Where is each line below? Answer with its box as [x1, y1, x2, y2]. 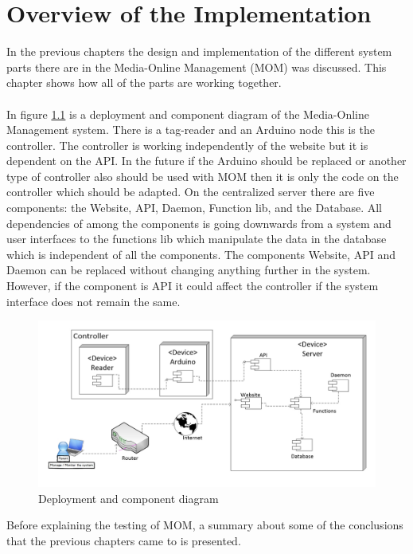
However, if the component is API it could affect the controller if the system [6, 277, 379, 294]
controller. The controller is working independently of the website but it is [6, 136, 368, 153]
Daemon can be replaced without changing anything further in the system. [6, 261, 371, 278]
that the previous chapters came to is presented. [6, 532, 241, 548]
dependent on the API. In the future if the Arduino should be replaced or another [6, 152, 407, 169]
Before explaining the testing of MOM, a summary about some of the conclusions [6, 517, 403, 533]
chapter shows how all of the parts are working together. [6, 74, 282, 91]
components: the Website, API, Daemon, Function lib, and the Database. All [6, 199, 382, 216]
